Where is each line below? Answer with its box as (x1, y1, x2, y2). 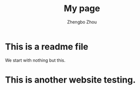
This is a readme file (5, 41, 89, 52)
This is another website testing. (5, 74, 136, 85)
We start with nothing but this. (5, 57, 66, 63)
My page (63, 3, 100, 14)
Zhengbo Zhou (67, 19, 97, 25)
